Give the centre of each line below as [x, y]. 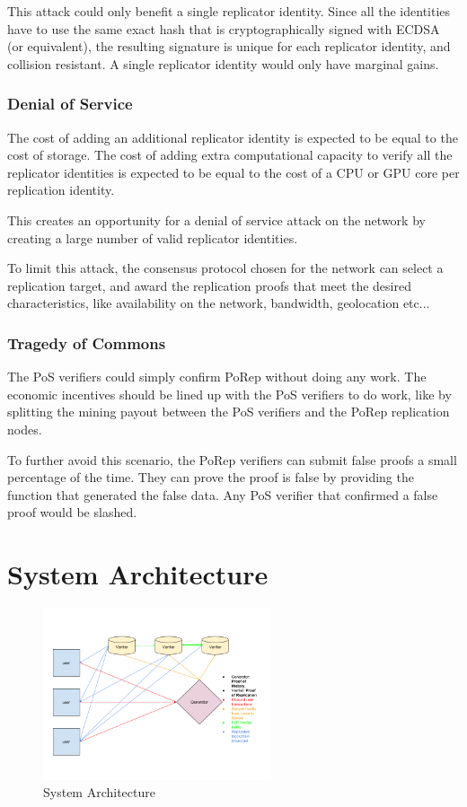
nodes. [25, 429]
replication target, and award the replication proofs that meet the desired [209, 285]
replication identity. [61, 190]
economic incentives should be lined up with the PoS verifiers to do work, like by [229, 394]
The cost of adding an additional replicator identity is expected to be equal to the [233, 137]
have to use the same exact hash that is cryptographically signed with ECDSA [224, 28]
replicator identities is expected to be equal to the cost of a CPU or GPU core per [233, 172]
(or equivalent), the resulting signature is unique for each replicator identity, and [229, 46]
